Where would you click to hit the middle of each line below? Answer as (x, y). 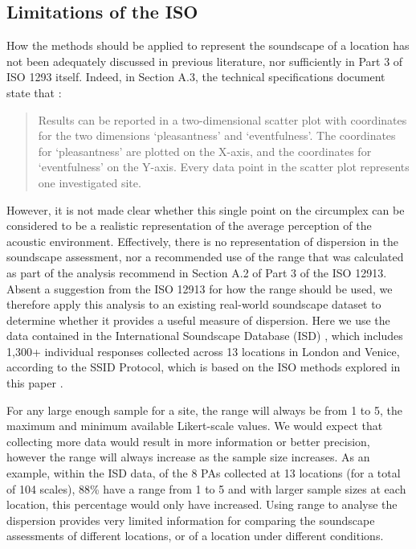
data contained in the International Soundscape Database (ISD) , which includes (205, 336)
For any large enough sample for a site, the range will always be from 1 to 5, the (204, 410)
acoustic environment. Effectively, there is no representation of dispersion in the (203, 241)
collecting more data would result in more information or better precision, (188, 441)
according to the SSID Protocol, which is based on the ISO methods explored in (204, 367)
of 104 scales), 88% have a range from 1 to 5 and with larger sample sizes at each (206, 488)
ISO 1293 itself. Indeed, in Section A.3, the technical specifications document (196, 77)
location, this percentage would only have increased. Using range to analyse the (202, 504)
